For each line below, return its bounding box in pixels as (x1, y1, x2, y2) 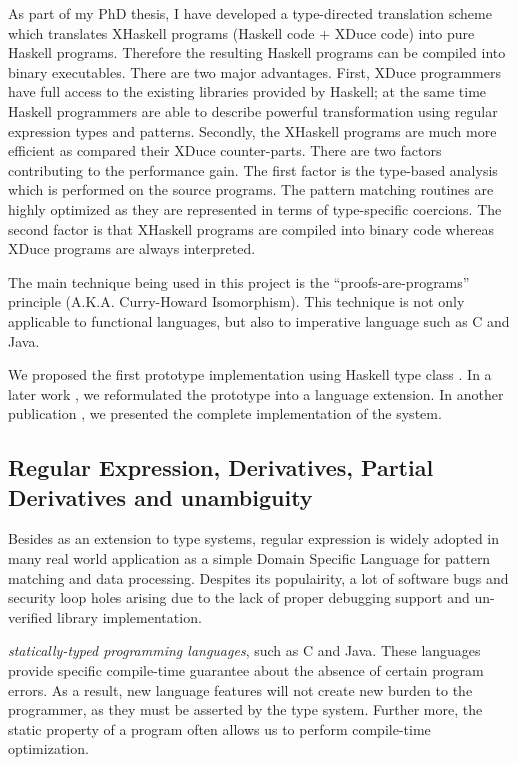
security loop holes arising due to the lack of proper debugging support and (8, 587, 470, 608)
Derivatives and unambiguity (8, 481, 313, 512)
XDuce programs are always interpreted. (8, 238, 256, 259)
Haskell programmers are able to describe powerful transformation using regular (8, 100, 498, 121)
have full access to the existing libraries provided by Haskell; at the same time (8, 81, 487, 102)
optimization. (8, 738, 89, 759)
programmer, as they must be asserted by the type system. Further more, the (8, 699, 483, 720)
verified (8, 606, 53, 627)
